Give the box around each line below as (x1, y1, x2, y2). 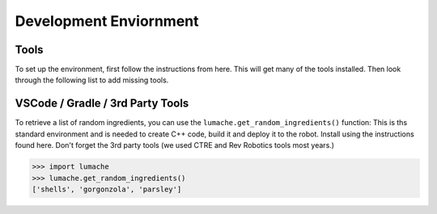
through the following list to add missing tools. (15, 75, 169, 85)
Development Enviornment (15, 12, 199, 30)
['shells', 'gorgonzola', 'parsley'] (32, 184, 182, 194)
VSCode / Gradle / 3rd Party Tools (15, 97, 189, 111)
